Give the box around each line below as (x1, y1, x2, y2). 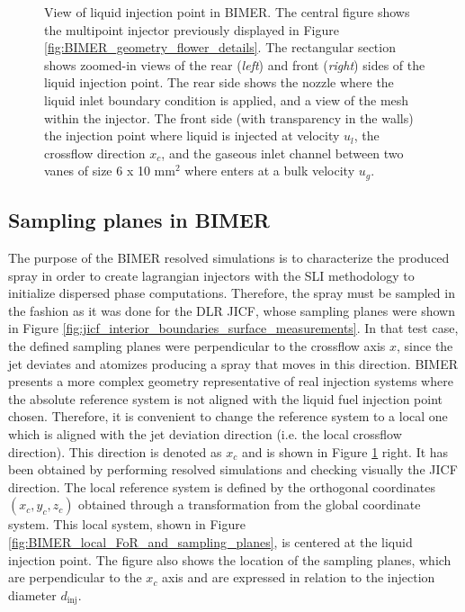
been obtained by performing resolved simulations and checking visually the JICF (8, 460, 458, 479)
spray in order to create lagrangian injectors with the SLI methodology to (8, 265, 415, 284)
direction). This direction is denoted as (8, 442, 222, 461)
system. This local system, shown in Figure (8, 515, 246, 534)
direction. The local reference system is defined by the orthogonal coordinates (8, 477, 435, 496)
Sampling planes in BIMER (8, 206, 270, 234)
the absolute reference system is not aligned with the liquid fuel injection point (8, 389, 443, 408)
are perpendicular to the (8, 568, 142, 587)
